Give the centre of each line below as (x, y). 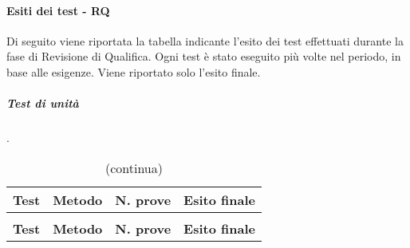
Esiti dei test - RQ (58, 10)
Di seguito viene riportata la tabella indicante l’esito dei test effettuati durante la (205, 40)
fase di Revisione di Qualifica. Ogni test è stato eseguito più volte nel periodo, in (204, 56)
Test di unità (43, 103)
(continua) (134, 167)
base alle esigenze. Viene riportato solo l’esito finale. (134, 71)
